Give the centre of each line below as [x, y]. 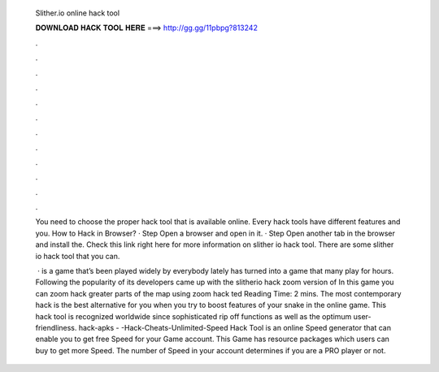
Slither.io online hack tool [78, 13]
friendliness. [56, 327]
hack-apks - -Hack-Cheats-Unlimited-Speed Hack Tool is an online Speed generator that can [235, 327]
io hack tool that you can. [78, 256]
